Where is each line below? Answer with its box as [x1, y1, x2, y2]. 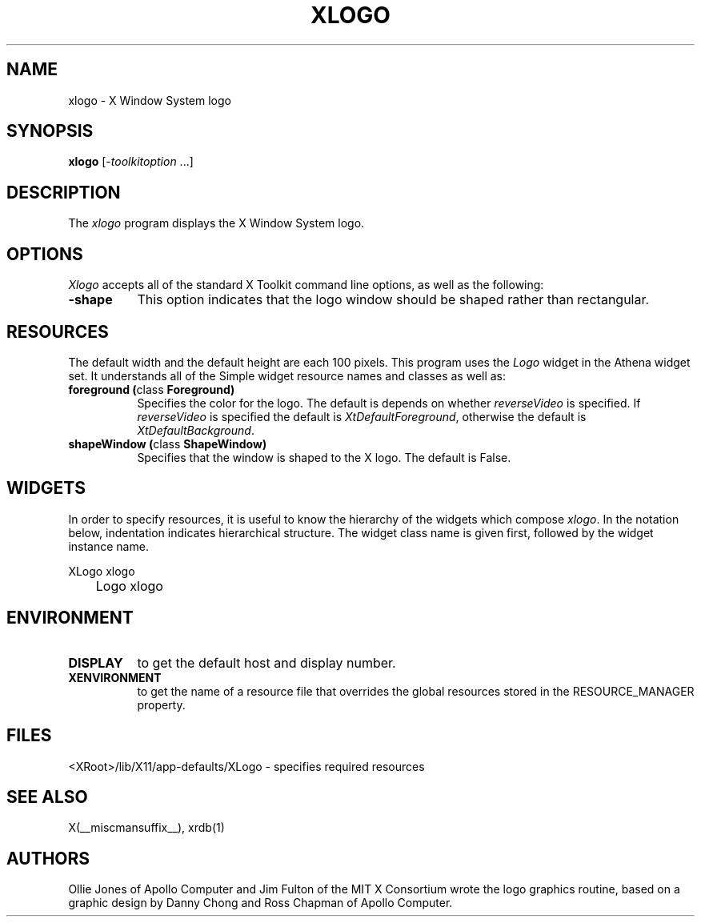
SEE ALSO [6, 786, 88, 807]
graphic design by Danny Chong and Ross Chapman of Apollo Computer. [68, 896, 453, 910]
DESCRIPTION [6, 182, 121, 203]
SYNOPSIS [6, 121, 94, 142]
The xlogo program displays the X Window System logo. [68, 216, 365, 231]
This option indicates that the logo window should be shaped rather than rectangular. [137, 291, 650, 308]
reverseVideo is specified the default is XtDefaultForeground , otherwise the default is [137, 409, 587, 423]
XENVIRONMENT [68, 670, 162, 684]
